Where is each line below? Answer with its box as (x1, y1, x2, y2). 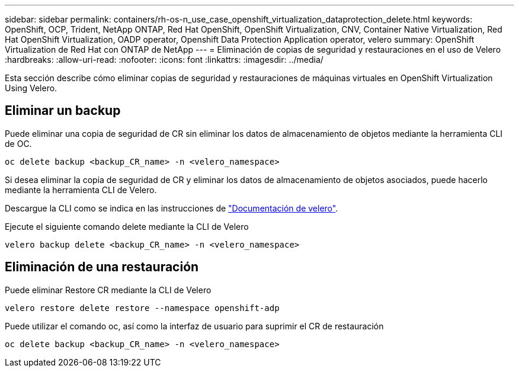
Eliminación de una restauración (5, 259, 199, 275)
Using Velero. (5, 83, 57, 93)
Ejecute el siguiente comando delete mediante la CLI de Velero (5, 221, 249, 232)
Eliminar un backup (5, 103, 121, 118)
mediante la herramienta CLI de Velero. (5, 184, 157, 195)
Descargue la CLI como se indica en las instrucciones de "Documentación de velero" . (5, 203, 338, 213)
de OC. (5, 138, 32, 149)
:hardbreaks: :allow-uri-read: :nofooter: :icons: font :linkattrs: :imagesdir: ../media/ (5, 54, 323, 65)
